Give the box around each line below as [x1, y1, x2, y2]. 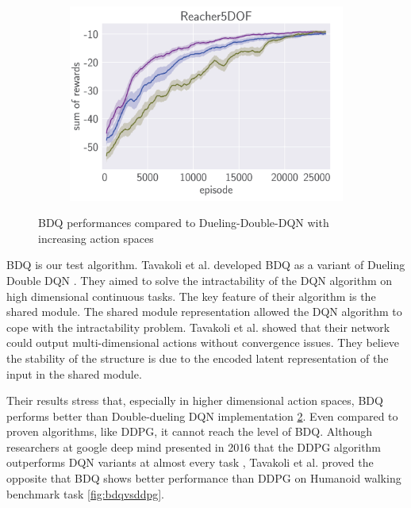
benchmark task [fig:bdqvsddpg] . [6, 485, 164, 502]
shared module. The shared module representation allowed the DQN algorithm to [6, 303, 402, 320]
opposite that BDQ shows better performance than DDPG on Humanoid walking [6, 470, 401, 487]
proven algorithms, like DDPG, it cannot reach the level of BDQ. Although [6, 423, 372, 440]
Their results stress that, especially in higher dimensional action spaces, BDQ [6, 392, 383, 409]
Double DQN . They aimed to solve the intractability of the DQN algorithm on [6, 271, 393, 288]
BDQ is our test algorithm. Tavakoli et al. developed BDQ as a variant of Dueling [6, 256, 405, 273]
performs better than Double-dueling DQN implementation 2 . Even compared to [6, 407, 398, 424]
